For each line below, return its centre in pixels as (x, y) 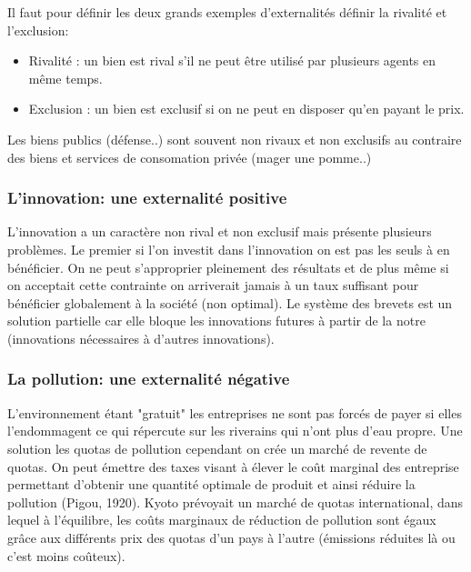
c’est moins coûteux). (66, 555)
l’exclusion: (38, 30)
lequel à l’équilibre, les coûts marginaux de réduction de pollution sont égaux (222, 520)
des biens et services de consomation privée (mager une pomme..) (190, 157)
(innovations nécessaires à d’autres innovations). (141, 338)
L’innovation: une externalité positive (147, 198)
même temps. (65, 78)
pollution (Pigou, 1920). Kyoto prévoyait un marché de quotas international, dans (235, 502)
